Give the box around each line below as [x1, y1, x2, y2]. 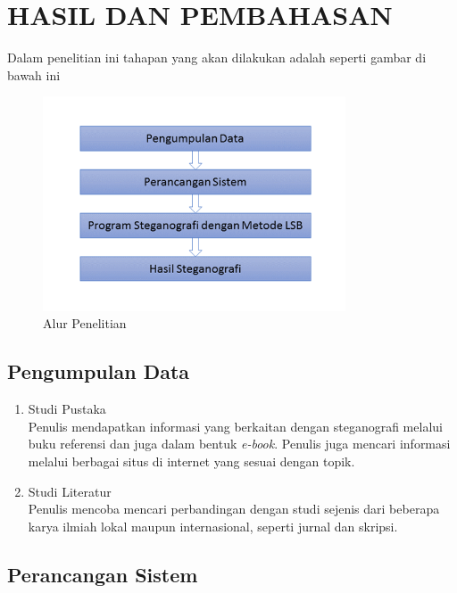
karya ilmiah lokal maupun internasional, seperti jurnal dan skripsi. [28, 516, 398, 535]
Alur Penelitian [43, 314, 127, 333]
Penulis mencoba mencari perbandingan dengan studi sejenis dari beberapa [28, 499, 440, 518]
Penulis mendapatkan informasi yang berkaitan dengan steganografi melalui [28, 416, 443, 435]
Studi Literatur [28, 482, 112, 500]
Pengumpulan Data [7, 358, 190, 385]
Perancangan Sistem [7, 560, 198, 588]
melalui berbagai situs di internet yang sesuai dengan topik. [28, 452, 355, 471]
